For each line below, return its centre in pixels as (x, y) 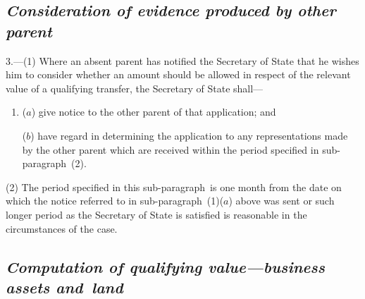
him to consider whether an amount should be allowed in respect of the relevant (178, 74)
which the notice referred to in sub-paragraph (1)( (115, 201)
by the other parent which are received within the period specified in (171, 149)
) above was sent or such (282, 201)
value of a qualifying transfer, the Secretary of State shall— (135, 88)
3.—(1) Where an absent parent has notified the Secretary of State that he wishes (182, 60)
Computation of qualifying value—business (165, 266)
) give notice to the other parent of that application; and (154, 112)
